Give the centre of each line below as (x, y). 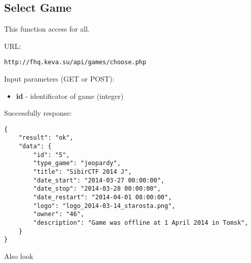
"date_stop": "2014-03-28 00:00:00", (97, 189)
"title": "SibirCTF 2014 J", (82, 172)
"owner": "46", (59, 214)
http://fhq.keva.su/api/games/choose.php (75, 62)
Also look (19, 256)
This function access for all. (47, 29)
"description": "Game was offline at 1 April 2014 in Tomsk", (141, 223)
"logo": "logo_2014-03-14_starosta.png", (104, 206)
